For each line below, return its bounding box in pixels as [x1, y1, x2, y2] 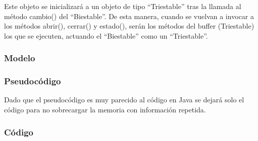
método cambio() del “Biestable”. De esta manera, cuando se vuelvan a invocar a [4, 11, 254, 21]
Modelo [4, 52, 35, 64]
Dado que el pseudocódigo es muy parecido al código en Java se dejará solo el [4, 94, 244, 105]
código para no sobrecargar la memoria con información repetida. [4, 104, 206, 115]
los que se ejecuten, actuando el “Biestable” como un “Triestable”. [4, 30, 208, 41]
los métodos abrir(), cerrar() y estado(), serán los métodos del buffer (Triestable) [4, 21, 254, 31]
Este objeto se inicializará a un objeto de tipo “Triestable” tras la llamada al [4, 1, 241, 11]
